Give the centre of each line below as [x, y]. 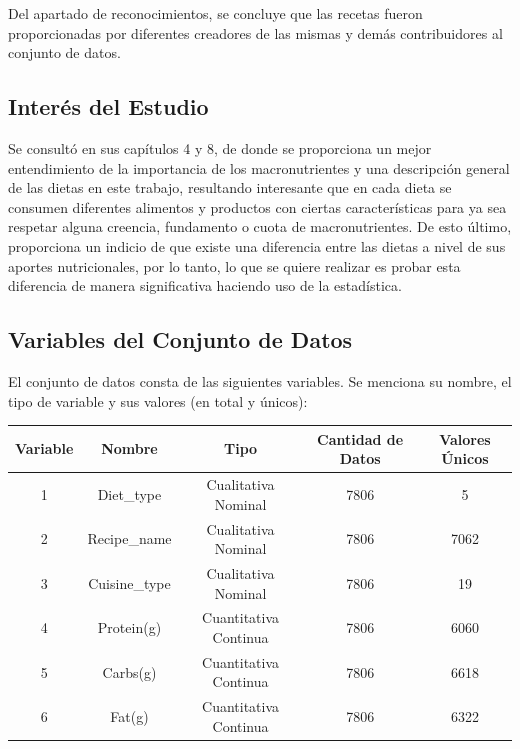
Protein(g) [129, 627]
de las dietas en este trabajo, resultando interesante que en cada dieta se [230, 187]
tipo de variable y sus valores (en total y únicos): [158, 400]
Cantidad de [360, 438]
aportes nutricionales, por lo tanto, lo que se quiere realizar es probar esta [234, 265]
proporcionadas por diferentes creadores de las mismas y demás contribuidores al [255, 32]
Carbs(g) [129, 671]
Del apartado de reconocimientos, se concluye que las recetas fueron [215, 13]
